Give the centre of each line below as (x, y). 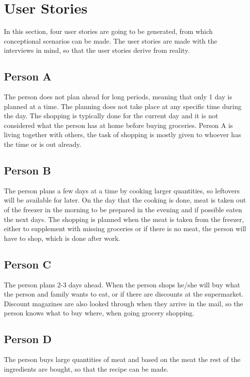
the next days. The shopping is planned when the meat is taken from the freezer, (124, 219)
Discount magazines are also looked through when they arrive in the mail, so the (124, 303)
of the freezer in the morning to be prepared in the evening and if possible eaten (123, 210)
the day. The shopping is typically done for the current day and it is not (111, 116)
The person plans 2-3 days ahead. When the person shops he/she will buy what (122, 284)
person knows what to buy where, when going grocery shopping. (99, 313)
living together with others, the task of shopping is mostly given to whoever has (123, 134)
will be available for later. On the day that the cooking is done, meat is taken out (125, 200)
